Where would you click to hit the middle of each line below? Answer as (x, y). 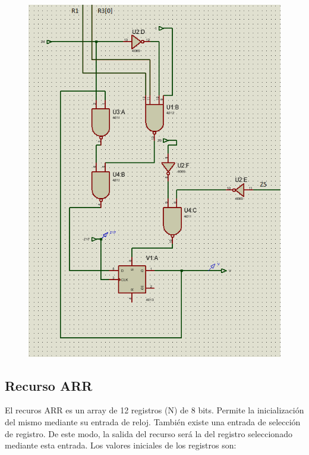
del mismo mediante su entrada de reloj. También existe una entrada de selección (153, 421)
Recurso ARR (49, 385)
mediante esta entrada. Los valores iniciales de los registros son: (121, 445)
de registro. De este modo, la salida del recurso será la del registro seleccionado (149, 433)
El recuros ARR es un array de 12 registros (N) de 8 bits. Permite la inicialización (154, 410)
